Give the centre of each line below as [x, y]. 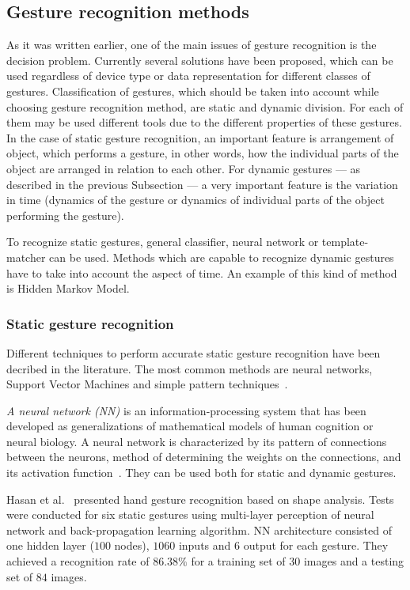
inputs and [205, 545]
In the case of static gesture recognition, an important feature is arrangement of [200, 137]
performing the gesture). [65, 215]
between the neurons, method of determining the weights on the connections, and [204, 457]
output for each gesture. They [316, 545]
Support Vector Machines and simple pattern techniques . [147, 384]
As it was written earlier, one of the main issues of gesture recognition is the [192, 45]
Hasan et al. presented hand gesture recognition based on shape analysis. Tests [200, 499]
